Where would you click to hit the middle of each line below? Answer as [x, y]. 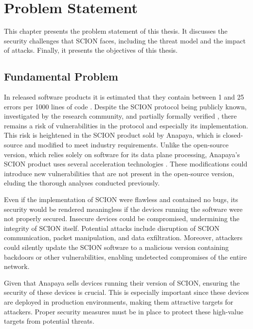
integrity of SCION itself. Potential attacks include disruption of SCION [112, 228]
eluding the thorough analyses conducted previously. [82, 183]
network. [17, 266]
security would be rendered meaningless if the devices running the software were [123, 209]
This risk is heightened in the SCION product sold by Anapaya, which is [112, 135]
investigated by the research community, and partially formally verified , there [120, 116]
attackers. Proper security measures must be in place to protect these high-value [124, 311]
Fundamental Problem [61, 76]
